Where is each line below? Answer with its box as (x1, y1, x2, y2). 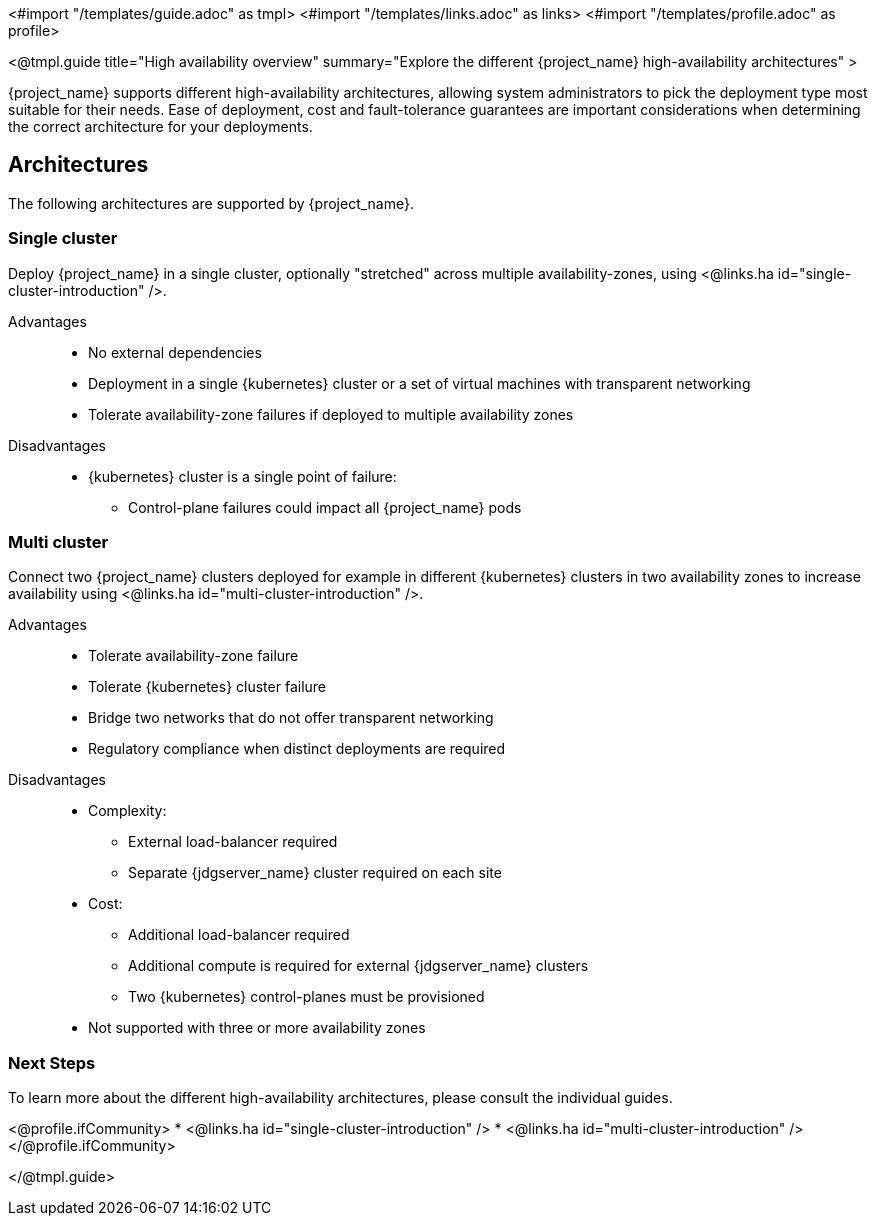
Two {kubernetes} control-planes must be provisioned (128, 988, 485, 1006)
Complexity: (88, 802, 167, 820)
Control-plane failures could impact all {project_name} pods (128, 498, 522, 516)
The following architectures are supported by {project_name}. (8, 194, 414, 212)
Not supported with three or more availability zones (88, 1019, 426, 1037)
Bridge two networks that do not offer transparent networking (88, 709, 494, 727)
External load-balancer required (128, 833, 338, 851)
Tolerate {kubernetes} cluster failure (88, 678, 327, 696)
